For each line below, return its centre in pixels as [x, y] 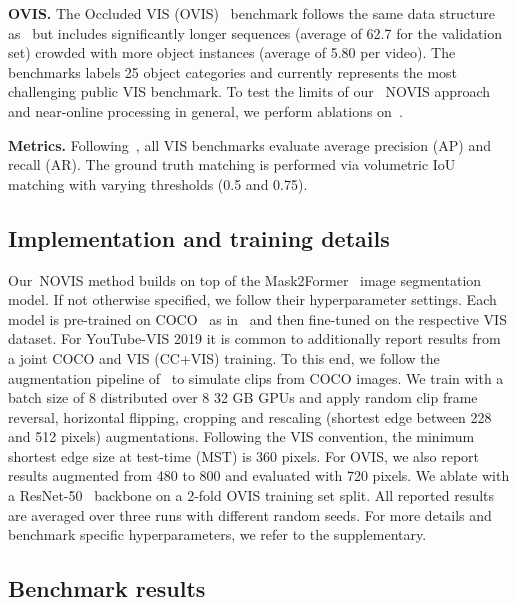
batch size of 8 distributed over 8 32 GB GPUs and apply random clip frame [243, 397]
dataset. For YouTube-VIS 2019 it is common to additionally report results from [254, 338]
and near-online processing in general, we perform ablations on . [205, 110]
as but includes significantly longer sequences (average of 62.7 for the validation [255, 32]
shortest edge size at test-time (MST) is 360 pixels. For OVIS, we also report [243, 455]
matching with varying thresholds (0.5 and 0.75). [158, 183]
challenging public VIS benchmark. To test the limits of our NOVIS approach [249, 91]
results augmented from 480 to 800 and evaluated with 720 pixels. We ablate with [259, 475]
